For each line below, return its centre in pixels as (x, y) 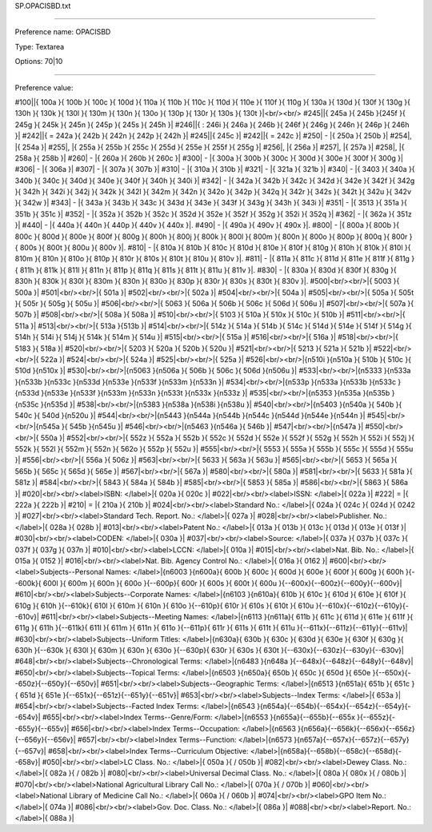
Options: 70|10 (39, 62)
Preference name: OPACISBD (63, 32)
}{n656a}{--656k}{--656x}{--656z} (356, 728)
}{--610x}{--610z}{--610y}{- (362, 605)
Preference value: (44, 87)
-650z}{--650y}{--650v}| (57, 684)
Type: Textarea (40, 46)
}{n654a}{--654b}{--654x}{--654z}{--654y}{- (334, 707)
